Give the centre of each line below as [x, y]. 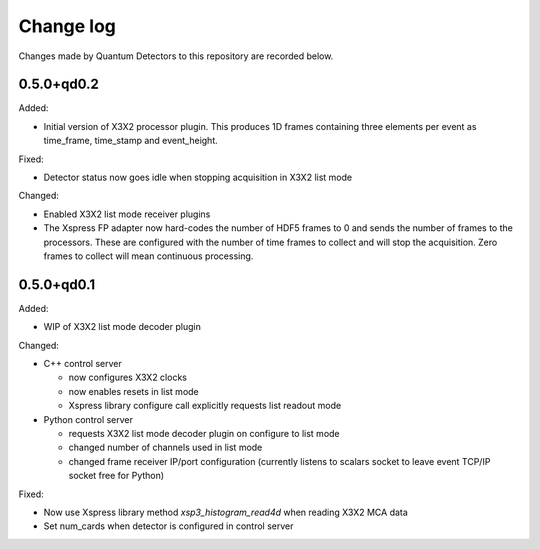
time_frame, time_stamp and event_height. [131, 141]
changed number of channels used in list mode [165, 447]
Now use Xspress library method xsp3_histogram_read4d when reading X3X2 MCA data [226, 512]
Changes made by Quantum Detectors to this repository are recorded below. [176, 56]
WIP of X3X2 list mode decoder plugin [122, 327]
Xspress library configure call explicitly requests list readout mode [205, 406]
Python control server [88, 419]
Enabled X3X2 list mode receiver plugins [127, 214]
